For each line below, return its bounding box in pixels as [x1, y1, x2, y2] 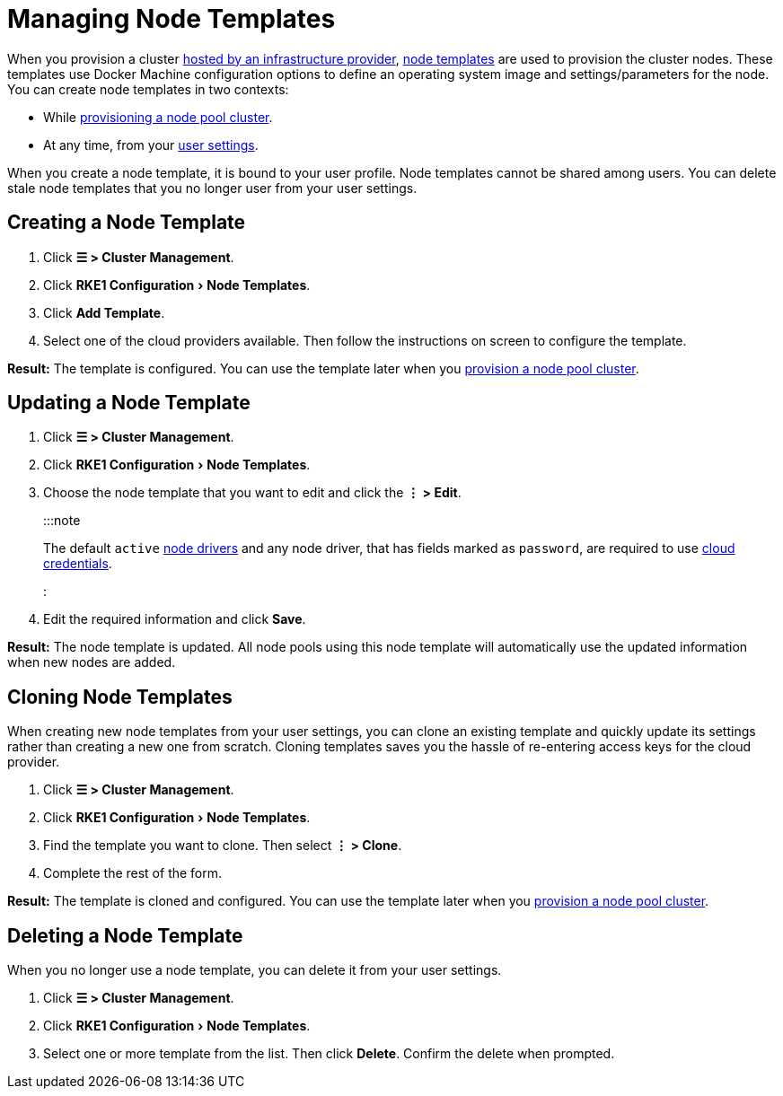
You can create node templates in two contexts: [7, 81, 289, 97]
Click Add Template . [43, 304, 165, 320]
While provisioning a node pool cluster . [43, 109, 273, 125]
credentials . [43, 556, 112, 572]
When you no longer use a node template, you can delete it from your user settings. [7, 962, 502, 978]
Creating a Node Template [7, 211, 246, 234]
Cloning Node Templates [7, 685, 233, 708]
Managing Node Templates [7, 4, 336, 34]
